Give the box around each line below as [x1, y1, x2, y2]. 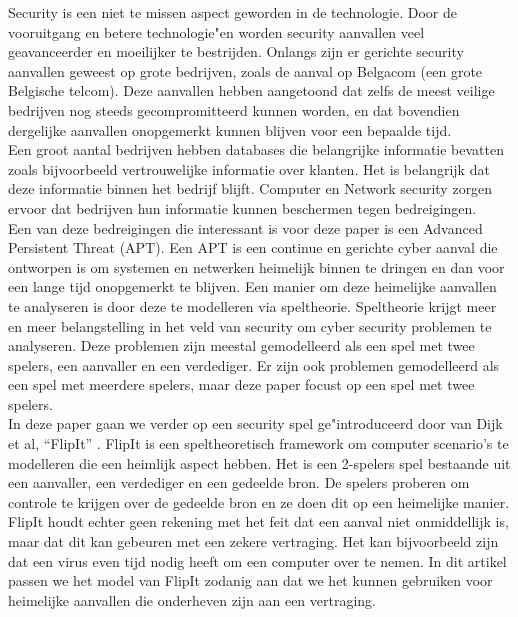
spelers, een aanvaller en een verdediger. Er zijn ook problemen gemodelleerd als [8, 354, 500, 375]
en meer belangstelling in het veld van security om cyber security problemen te [8, 315, 492, 336]
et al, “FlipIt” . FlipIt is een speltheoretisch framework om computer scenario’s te [8, 433, 509, 454]
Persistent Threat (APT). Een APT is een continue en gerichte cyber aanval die [8, 237, 498, 258]
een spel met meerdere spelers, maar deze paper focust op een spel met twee [8, 374, 475, 395]
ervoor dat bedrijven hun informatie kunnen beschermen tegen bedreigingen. [8, 197, 477, 218]
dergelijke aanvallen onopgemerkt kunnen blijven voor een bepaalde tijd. [8, 119, 452, 140]
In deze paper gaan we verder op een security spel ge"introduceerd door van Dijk [8, 413, 503, 434]
